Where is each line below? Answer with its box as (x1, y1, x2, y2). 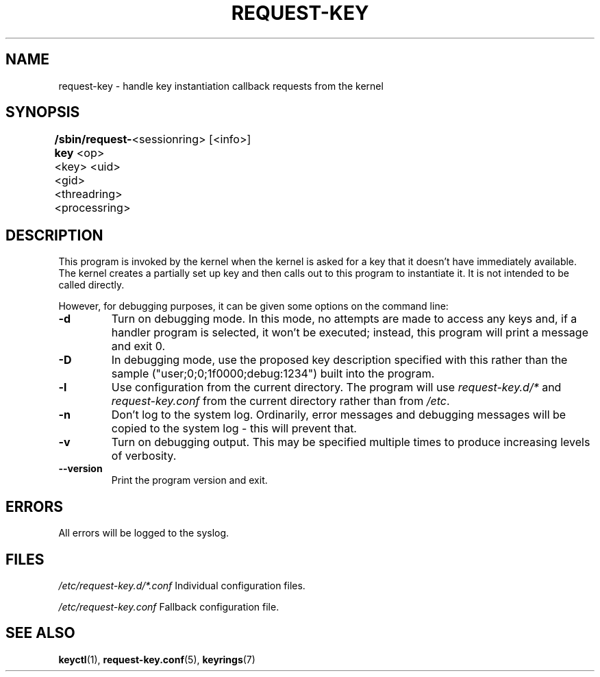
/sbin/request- (54, 132, 132, 147)
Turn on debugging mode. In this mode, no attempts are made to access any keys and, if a (111, 312, 577, 326)
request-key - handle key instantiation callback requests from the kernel (58, 79, 384, 92)
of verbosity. (111, 449, 177, 463)
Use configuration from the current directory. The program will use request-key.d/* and (111, 380, 562, 395)
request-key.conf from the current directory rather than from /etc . (111, 394, 450, 408)
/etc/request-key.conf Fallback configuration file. (58, 600, 279, 613)
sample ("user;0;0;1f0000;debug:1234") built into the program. (111, 367, 435, 381)
